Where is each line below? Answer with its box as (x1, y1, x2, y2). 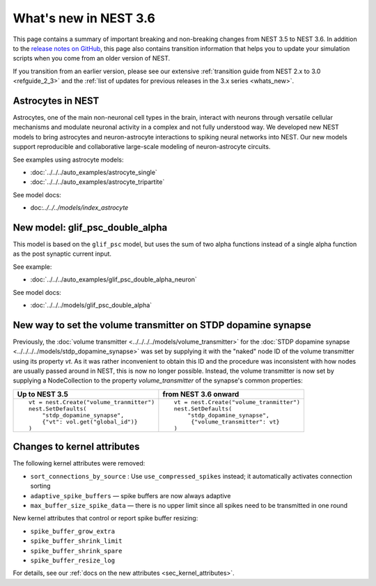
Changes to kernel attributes (13, 441, 140, 453)
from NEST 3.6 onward (162, 389, 240, 399)
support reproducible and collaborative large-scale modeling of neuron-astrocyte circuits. (13, 143, 271, 151)
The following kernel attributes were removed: (13, 459, 146, 468)
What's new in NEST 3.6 (13, 10, 156, 26)
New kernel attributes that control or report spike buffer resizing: (13, 514, 198, 523)
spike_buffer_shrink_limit (30, 537, 123, 545)
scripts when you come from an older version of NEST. (13, 54, 171, 63)
